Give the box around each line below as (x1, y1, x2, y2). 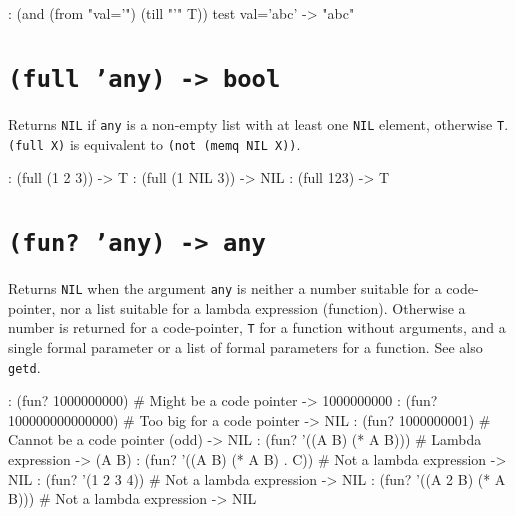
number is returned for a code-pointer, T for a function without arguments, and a (8, 317, 506, 338)
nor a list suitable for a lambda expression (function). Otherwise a (60, 297, 466, 318)
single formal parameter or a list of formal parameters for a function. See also (8, 336, 483, 357)
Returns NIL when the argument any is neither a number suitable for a (8, 278, 442, 298)
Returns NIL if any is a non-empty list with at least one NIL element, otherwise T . (8, 113, 509, 134)
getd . (8, 356, 41, 377)
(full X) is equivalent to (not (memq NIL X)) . (8, 133, 301, 154)
